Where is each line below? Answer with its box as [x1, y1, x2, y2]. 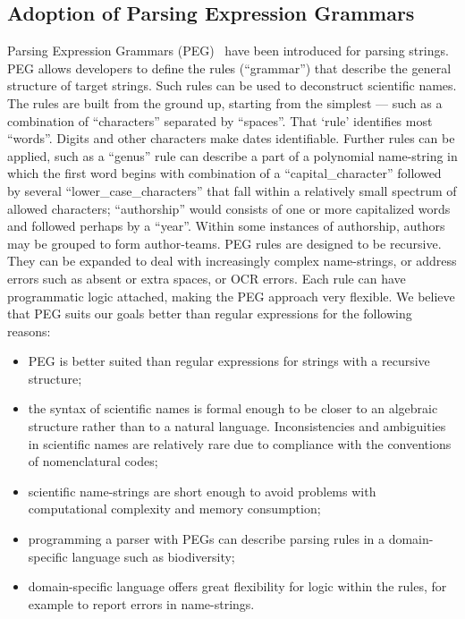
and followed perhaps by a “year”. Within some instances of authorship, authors [7, 216, 445, 235]
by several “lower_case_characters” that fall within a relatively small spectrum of [7, 181, 457, 199]
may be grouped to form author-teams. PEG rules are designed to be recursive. [7, 233, 442, 252]
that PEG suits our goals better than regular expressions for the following [7, 304, 412, 323]
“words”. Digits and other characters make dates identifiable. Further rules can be [7, 129, 455, 148]
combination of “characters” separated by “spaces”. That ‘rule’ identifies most [7, 111, 433, 130]
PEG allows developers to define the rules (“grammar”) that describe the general [7, 58, 452, 77]
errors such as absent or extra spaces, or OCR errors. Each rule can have [7, 268, 406, 287]
